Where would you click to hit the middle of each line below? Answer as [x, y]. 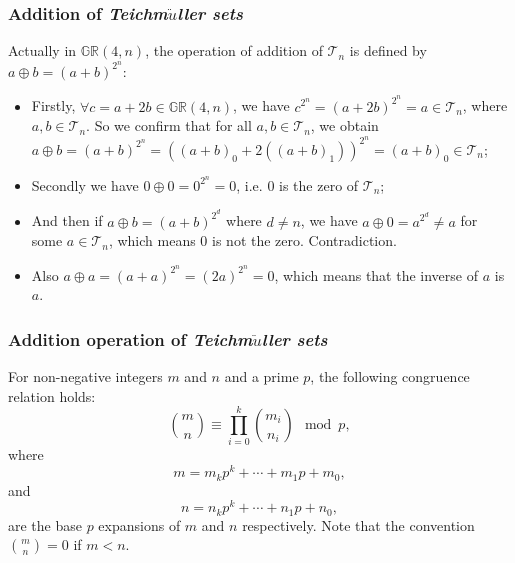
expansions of [139, 524]
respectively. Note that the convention [358, 524]
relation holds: [52, 395]
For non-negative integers [85, 376]
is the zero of [319, 184]
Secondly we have [85, 184]
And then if [67, 220]
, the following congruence [390, 376]
